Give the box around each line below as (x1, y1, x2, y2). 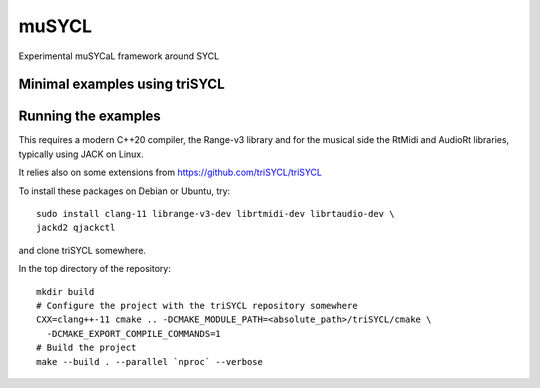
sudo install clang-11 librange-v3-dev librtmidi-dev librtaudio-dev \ (36, 208, 395, 220)
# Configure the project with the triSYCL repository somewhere (36, 300, 359, 311)
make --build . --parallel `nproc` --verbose (36, 356, 264, 367)
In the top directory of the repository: (18, 263, 172, 275)
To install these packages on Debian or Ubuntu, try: (18, 185, 231, 197)
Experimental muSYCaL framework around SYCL (18, 50, 220, 62)
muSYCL (18, 15, 93, 37)
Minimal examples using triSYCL (18, 76, 225, 93)
